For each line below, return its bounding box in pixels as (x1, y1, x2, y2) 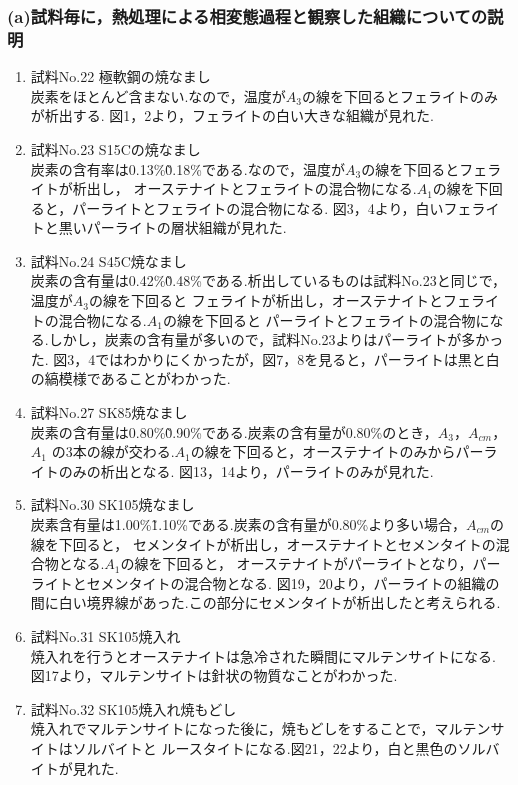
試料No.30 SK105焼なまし (30, 494, 195, 515)
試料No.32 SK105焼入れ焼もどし (30, 698, 237, 719)
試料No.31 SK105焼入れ (30, 625, 181, 646)
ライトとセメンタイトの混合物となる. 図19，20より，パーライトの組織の (30, 572, 500, 593)
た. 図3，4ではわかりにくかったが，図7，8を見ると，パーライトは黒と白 (30, 348, 500, 369)
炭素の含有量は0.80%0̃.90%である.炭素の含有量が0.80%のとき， (30, 421, 438, 442)
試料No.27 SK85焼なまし (30, 402, 188, 423)
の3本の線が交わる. (51, 441, 175, 462)
